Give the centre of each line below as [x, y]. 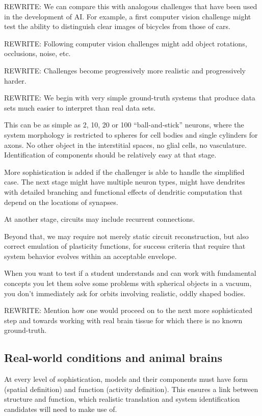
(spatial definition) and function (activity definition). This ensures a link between [131, 389]
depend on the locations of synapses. [61, 202]
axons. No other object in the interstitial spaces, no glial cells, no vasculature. [125, 145]
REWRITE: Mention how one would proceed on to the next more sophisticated [128, 310]
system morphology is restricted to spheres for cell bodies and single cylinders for [131, 134]
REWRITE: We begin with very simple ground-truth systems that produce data [130, 98]
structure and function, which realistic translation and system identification [122, 399]
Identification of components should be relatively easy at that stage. [110, 155]
